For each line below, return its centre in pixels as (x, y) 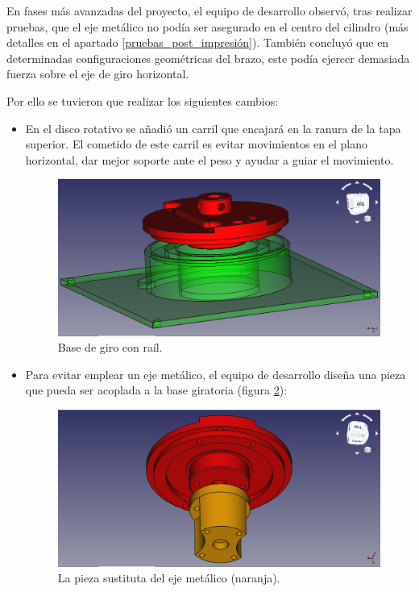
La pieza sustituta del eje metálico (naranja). (169, 578)
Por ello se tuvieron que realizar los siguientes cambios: (143, 100)
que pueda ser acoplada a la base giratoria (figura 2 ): (156, 390)
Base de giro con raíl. (110, 347)
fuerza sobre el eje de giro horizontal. (98, 74)
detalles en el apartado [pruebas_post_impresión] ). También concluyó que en (198, 42)
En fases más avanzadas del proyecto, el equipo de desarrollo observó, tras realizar (209, 10)
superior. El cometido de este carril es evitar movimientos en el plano (196, 144)
